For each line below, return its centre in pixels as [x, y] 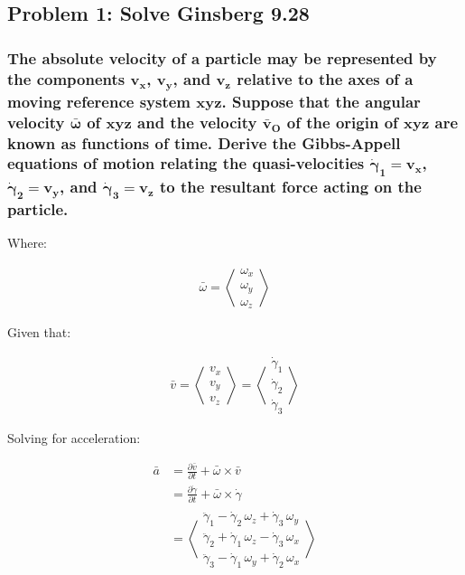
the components [66, 78]
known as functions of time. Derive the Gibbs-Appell [204, 142]
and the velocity [197, 122]
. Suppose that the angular [321, 101]
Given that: [39, 332]
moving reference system [99, 101]
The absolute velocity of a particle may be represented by [222, 57]
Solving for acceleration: [74, 438]
